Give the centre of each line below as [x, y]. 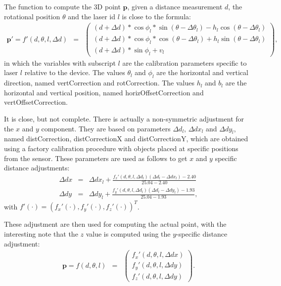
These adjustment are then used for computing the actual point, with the [115, 224]
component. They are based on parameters [106, 128]
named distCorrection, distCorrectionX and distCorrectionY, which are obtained [126, 139]
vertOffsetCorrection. [36, 102]
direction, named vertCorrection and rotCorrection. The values [99, 83]
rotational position [32, 16]
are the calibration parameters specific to [185, 62]
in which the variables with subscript [60, 62]
